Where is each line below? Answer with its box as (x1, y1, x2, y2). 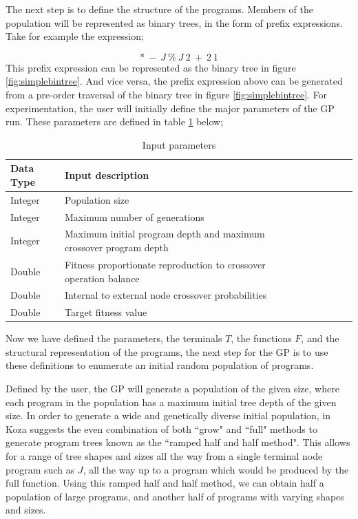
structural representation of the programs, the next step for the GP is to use (6, 344, 328, 359)
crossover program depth (65, 240, 169, 255)
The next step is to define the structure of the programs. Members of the (6, 2, 313, 16)
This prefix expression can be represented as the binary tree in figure (6, 60, 296, 74)
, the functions (231, 331, 292, 346)
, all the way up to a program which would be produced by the (83, 462, 349, 476)
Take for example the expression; (6, 29, 144, 43)
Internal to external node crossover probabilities (65, 288, 267, 302)
